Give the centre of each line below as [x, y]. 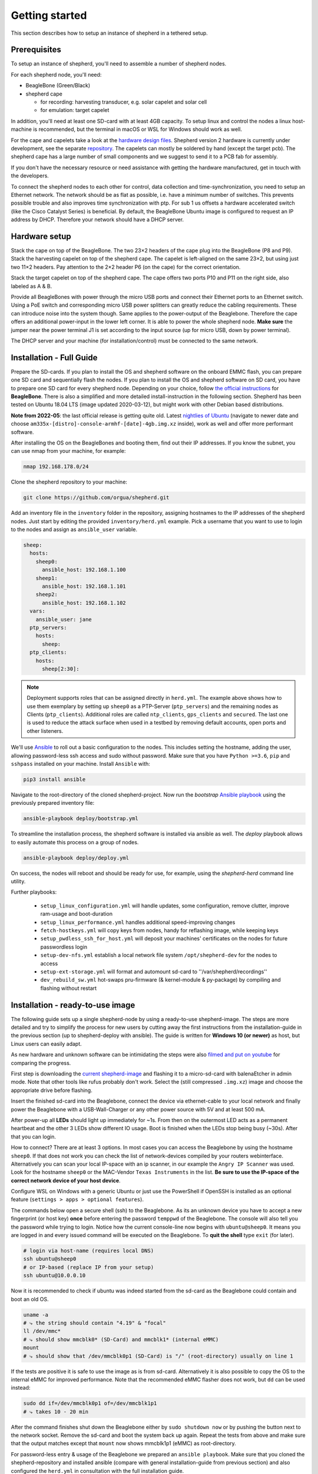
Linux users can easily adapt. [46, 1044]
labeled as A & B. [32, 286]
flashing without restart [69, 988]
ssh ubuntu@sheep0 [50, 1259]
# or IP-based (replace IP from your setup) [89, 1267]
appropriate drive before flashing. [52, 1090]
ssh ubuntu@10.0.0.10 [54, 1276]
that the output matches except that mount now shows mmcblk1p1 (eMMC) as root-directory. [124, 1443]
